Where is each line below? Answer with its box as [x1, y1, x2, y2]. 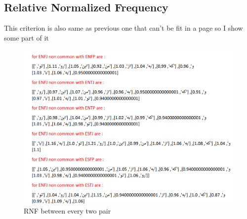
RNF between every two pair [24, 205, 111, 216]
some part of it [4, 32, 49, 43]
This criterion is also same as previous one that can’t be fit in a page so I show [4, 23, 243, 33]
